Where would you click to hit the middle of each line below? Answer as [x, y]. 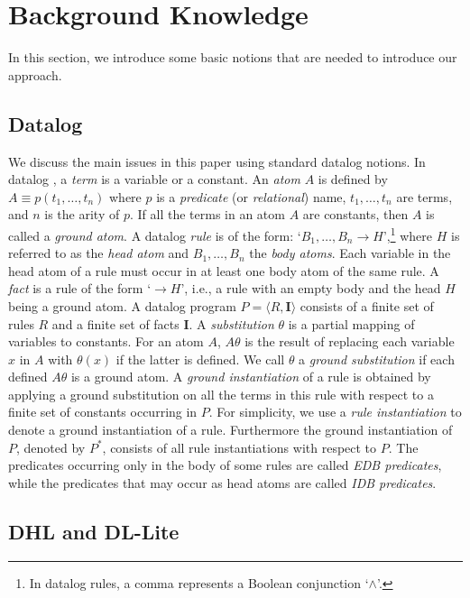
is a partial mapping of [351, 323]
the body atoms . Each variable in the [350, 253]
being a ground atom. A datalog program [122, 305]
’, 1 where [408, 234]
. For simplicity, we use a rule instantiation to [335, 412]
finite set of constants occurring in [103, 412]
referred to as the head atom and [99, 253]
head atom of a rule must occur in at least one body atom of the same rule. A [224, 270]
